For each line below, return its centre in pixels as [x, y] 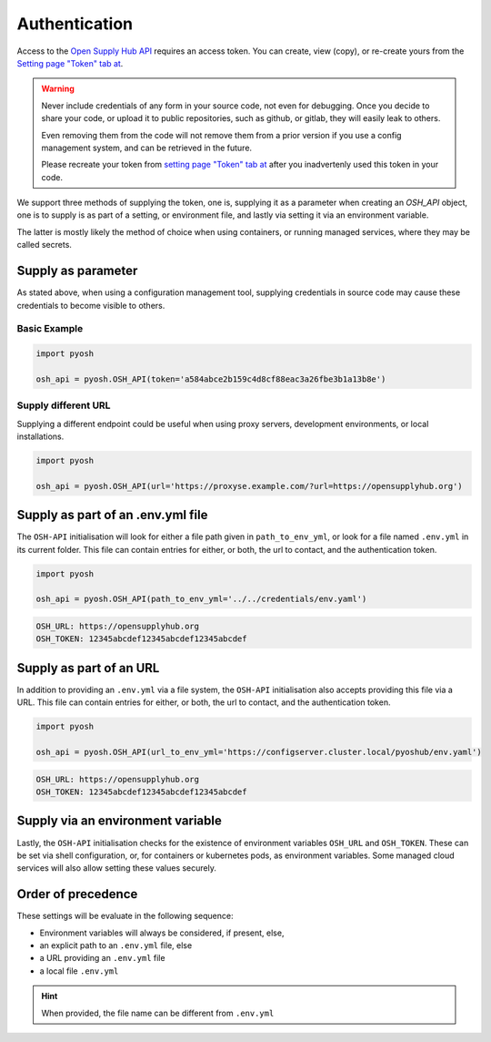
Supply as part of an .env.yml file [112, 515]
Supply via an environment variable [119, 821]
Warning [58, 89]
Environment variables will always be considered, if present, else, [162, 933]
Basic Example [50, 329]
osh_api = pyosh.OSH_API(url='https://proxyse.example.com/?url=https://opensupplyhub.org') [249, 486]
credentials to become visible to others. [91, 305]
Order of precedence [77, 894]
